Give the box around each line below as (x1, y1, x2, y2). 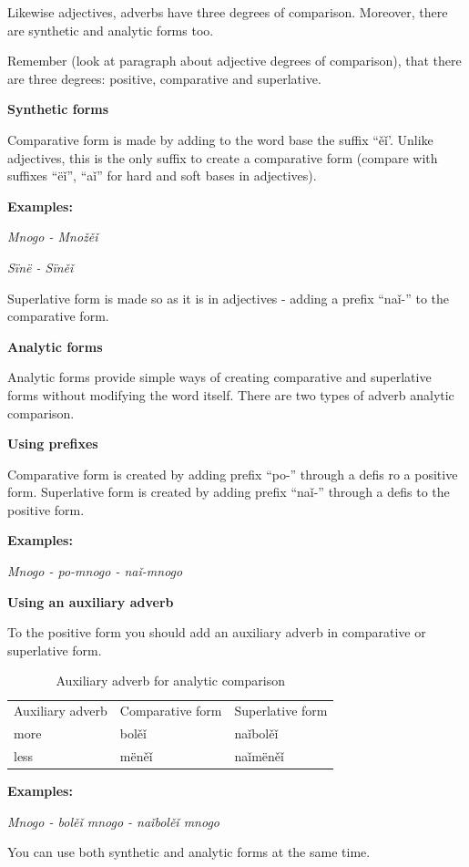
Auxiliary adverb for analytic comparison (56, 671, 285, 690)
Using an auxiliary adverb (7, 592, 174, 611)
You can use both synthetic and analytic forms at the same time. (7, 842, 371, 862)
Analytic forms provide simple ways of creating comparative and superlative (7, 367, 432, 387)
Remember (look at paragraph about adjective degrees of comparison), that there (7, 51, 462, 70)
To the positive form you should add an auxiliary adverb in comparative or (7, 623, 426, 642)
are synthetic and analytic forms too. (7, 20, 214, 39)
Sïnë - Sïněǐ (7, 257, 74, 276)
